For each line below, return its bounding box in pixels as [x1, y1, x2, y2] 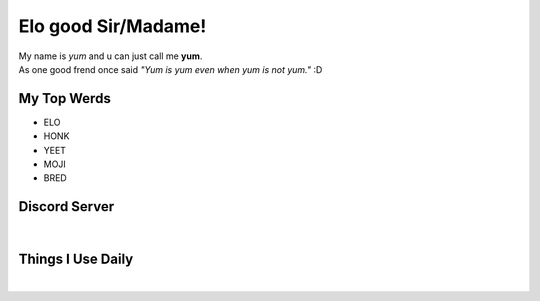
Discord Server [18, 198, 115, 215]
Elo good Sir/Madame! [18, 15, 207, 37]
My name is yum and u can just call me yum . [18, 50, 203, 62]
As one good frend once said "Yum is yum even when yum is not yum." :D [18, 63, 323, 75]
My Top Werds [18, 90, 112, 107]
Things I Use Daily [18, 251, 134, 268]
